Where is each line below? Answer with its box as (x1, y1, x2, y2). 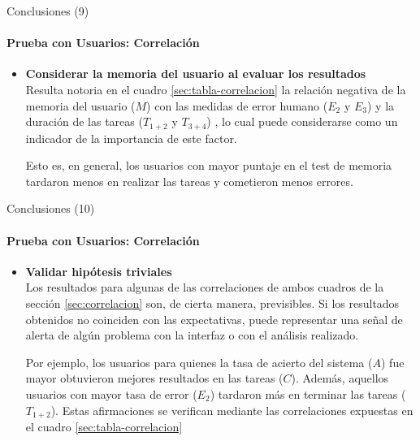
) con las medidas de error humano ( (146, 97, 328, 114)
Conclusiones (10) (6, 200, 95, 217)
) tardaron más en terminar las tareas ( (210, 385, 406, 402)
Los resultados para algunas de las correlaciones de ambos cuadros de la (25, 279, 384, 296)
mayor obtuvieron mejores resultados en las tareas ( (25, 370, 284, 387)
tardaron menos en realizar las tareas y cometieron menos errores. (25, 172, 353, 189)
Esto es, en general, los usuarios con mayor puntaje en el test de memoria (25, 157, 392, 174)
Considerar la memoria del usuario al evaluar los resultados (25, 65, 366, 82)
